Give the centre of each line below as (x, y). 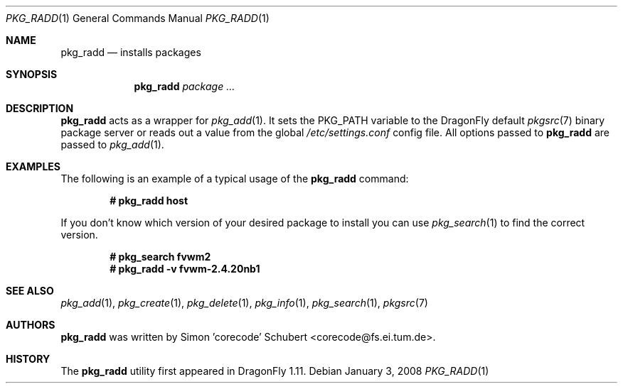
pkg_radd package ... (185, 86)
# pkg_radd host (149, 201)
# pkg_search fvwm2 (160, 257)
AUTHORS (31, 325)
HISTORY (28, 359)
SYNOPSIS (32, 74)
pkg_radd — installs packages (131, 52)
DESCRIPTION (40, 108)
